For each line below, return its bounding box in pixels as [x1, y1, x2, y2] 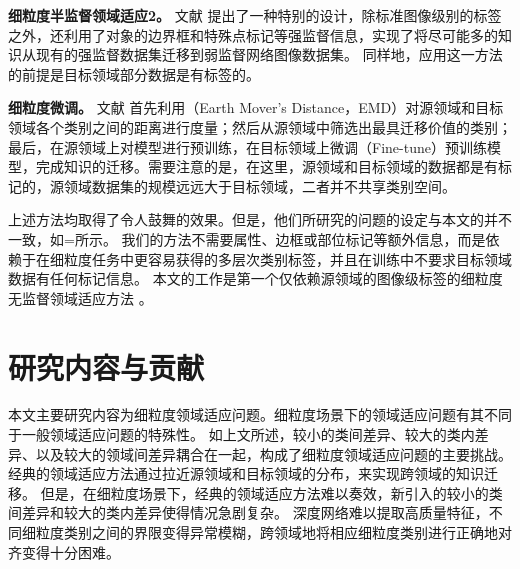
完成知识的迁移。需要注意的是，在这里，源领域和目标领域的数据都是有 [35, 156, 498, 177]
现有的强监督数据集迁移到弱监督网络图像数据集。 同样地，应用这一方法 [35, 44, 503, 65]
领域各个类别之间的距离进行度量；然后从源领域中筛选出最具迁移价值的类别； [8, 116, 512, 137]
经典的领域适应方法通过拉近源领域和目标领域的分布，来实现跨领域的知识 [8, 463, 484, 484]
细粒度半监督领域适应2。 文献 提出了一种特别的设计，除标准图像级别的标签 [8, 5, 502, 25]
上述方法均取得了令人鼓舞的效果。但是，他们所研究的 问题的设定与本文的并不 [8, 209, 512, 230]
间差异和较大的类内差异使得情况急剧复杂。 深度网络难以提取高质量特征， [8, 502, 489, 523]
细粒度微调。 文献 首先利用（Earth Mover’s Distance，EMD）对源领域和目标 [8, 97, 504, 118]
